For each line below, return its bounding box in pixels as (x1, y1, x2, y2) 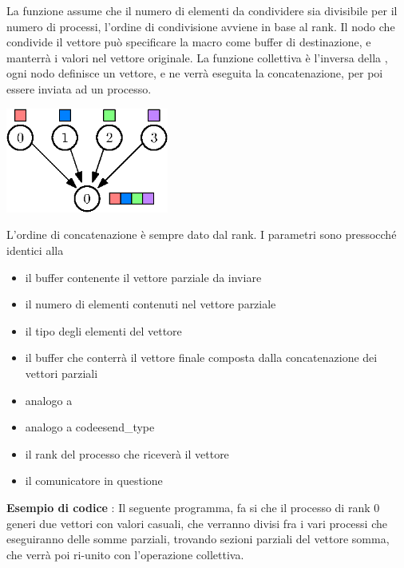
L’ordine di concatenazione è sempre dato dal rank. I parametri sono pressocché (6, 226, 397, 243)
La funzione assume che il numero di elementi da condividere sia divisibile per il (6, 2, 398, 18)
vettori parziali (25, 364, 98, 381)
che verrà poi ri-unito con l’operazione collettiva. (6, 546, 244, 562)
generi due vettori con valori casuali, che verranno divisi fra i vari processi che (6, 514, 387, 531)
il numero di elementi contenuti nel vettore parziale (25, 296, 276, 312)
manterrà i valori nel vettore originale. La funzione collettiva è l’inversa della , (6, 49, 388, 66)
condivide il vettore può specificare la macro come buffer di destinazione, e (6, 34, 371, 50)
